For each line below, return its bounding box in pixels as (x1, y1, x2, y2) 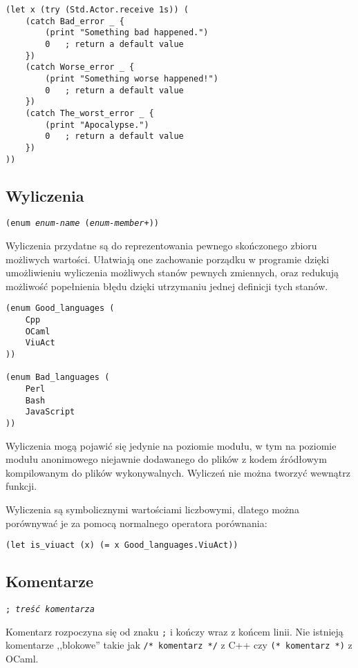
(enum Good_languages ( (6, 303, 115, 314)
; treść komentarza (6, 604, 95, 615)
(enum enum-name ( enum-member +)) (6, 218, 159, 229)
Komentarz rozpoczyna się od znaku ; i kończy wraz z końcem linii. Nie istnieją (6, 624, 343, 638)
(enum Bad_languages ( (6, 372, 110, 383)
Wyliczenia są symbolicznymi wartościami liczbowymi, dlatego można (6, 502, 299, 517)
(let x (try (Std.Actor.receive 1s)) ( (6, 5, 189, 15)
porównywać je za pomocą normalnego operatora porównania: (6, 515, 267, 530)
